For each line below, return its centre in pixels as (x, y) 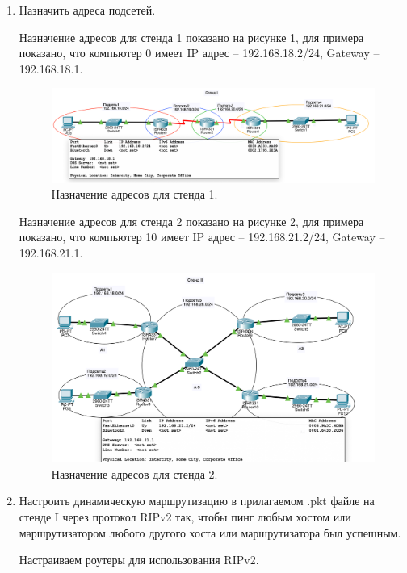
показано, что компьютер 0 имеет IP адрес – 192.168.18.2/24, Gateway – (199, 53)
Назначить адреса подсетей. (87, 10)
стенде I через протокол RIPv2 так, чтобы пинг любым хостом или (185, 517)
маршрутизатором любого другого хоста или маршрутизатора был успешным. (210, 532)
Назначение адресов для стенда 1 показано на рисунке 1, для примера (191, 37)
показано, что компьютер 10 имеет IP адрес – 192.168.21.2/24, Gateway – (202, 237)
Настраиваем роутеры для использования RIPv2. (139, 560)
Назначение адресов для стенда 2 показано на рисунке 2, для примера (191, 221)
